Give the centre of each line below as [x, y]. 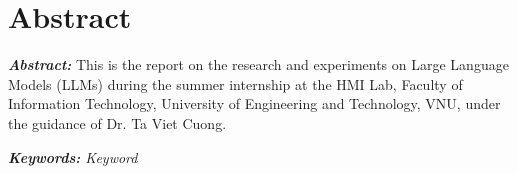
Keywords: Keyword [73, 156]
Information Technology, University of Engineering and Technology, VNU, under [254, 103]
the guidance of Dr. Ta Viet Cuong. [117, 122]
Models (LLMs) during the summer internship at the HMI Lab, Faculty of [235, 83]
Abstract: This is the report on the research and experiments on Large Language [258, 64]
